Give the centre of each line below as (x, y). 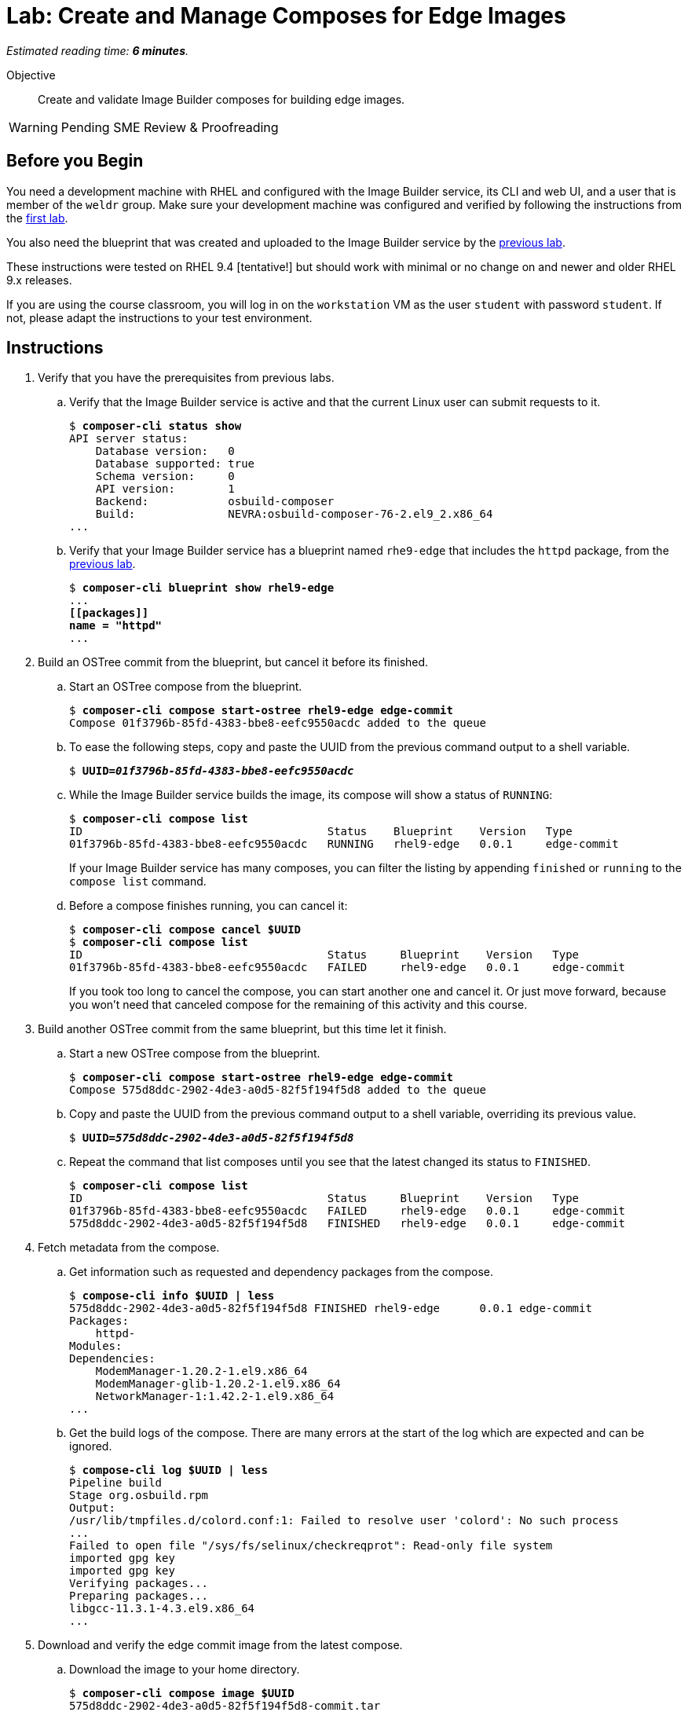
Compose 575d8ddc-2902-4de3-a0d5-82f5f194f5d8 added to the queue (278, 1090)
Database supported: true (175, 464)
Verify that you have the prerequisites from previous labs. (186, 378)
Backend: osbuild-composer (215, 502)
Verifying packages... (139, 1584)
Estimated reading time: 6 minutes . (97, 50)
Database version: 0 (165, 451)
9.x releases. (39, 280)
